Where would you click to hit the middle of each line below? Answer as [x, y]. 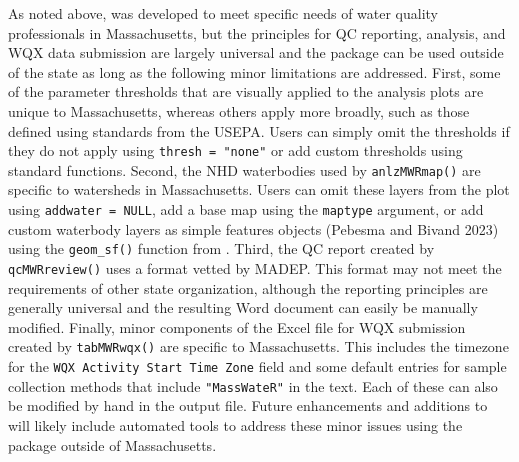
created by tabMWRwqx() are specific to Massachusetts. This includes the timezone [258, 346]
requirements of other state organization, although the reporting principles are [248, 287]
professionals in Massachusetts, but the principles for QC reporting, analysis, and [257, 32]
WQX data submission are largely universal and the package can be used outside [256, 52]
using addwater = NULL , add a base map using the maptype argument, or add [246, 209]
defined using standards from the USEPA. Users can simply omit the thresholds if [259, 130]
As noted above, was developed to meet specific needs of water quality [223, 13]
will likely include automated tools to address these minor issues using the [235, 424]
